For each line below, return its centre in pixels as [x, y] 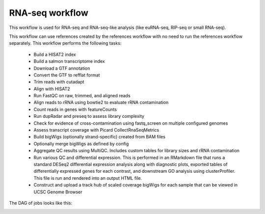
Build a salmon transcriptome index [69, 61]
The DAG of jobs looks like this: [40, 203]
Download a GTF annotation [62, 68]
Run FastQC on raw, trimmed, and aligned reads [82, 96]
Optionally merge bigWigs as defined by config [81, 144]
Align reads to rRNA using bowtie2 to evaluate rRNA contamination [101, 103]
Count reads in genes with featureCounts [75, 109]
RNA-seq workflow [49, 13]
